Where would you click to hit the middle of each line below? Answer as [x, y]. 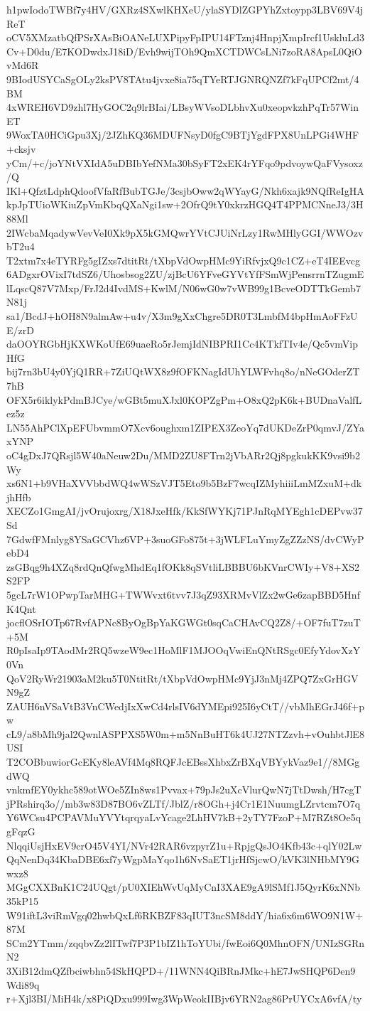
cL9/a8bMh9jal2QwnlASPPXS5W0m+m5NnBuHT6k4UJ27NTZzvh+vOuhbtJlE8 [185, 733]
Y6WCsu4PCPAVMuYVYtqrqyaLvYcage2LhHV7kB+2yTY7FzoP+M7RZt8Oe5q [184, 817]
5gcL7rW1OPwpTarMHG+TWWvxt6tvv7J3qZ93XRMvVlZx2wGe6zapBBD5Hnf [183, 594]
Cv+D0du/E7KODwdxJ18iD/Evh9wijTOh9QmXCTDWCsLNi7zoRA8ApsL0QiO [184, 51]
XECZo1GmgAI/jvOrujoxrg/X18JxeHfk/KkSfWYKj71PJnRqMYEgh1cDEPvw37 [185, 511]
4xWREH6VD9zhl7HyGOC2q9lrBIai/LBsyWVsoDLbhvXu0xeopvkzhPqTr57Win [183, 107]
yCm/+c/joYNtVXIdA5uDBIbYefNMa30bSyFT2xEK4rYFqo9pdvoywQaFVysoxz [185, 162]
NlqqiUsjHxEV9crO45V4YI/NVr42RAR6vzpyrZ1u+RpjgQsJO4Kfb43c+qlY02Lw [184, 845]
